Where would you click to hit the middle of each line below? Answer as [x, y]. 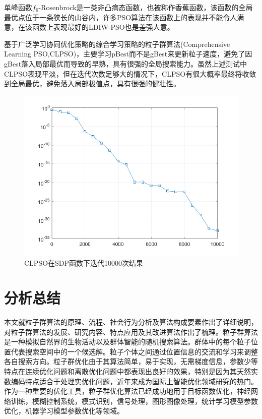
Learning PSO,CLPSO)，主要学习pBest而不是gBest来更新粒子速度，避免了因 [128, 54]
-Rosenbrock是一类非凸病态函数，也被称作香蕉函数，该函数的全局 [146, 7]
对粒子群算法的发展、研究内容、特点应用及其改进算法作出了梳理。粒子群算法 [131, 332]
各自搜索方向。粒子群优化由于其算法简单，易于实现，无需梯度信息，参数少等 [131, 361]
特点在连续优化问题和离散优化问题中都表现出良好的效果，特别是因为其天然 [127, 371]
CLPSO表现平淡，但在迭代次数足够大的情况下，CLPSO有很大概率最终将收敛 [130, 73]
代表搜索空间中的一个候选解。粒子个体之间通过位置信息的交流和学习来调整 [134, 351]
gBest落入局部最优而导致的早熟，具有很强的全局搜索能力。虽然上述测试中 [126, 63]
